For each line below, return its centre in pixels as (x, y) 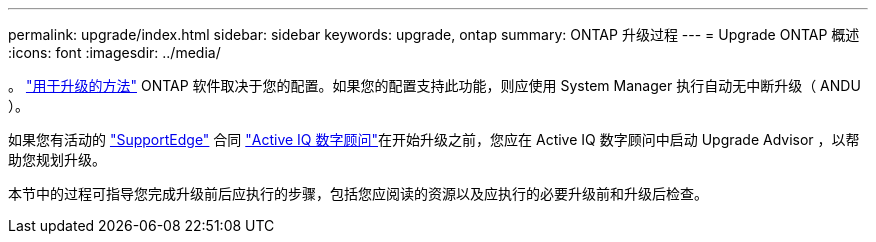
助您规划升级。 (57, 159)
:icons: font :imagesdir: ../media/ (114, 52)
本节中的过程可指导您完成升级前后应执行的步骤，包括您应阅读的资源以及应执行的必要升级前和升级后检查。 (358, 193)
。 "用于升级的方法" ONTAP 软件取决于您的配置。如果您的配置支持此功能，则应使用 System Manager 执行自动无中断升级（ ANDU (434, 85)
